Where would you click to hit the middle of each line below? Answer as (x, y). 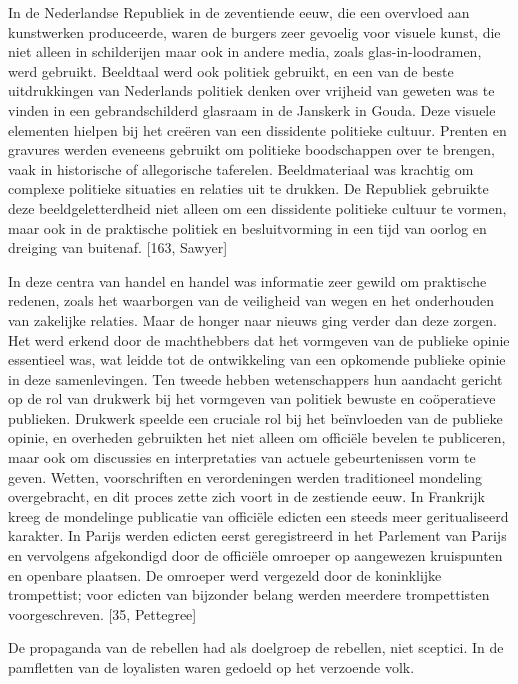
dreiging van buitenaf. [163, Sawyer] (118, 247)
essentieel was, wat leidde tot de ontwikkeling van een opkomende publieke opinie (257, 359)
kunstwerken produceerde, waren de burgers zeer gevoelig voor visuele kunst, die (254, 31)
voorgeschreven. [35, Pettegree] (102, 613)
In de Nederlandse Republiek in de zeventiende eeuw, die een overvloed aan (239, 12)
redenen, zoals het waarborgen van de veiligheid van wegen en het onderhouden (251, 300)
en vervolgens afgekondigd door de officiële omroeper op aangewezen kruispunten (255, 555)
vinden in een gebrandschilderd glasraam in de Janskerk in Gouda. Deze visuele (252, 109)
